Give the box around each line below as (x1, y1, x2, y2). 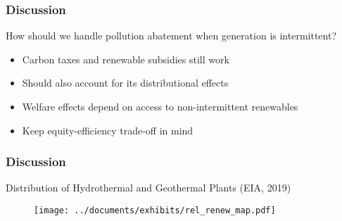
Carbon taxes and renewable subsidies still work (22, 51, 229, 66)
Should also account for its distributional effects (22, 75, 229, 90)
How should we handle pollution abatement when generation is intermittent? (6, 28, 337, 43)
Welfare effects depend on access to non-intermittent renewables (22, 99, 298, 113)
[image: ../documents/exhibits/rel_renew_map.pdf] (34, 206, 276, 215)
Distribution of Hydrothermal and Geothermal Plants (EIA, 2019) (6, 180, 291, 195)
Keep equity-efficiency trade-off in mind (22, 122, 194, 137)
